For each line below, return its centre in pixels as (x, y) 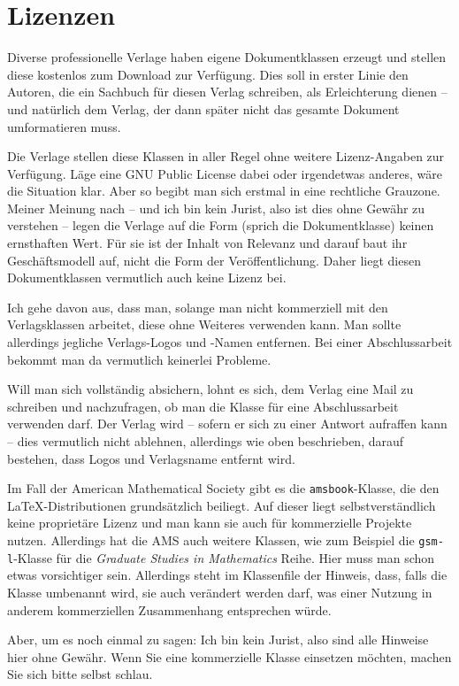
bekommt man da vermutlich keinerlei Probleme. (139, 359)
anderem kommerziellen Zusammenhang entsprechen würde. (169, 609)
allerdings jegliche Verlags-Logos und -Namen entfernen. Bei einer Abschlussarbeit (230, 342)
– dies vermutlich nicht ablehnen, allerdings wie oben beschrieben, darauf (206, 441)
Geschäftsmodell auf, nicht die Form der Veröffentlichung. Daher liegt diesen (214, 260)
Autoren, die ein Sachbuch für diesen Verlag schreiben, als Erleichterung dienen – (227, 92)
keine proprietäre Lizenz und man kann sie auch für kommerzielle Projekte (210, 523)
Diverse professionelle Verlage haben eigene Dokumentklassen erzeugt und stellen (227, 57)
